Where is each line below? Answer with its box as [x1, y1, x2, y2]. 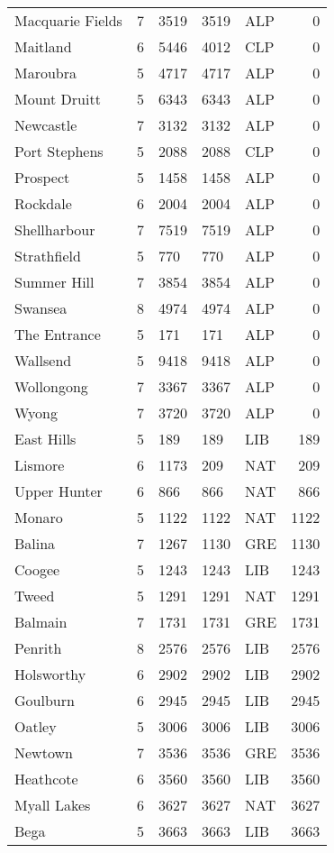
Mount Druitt [14, 88, 101, 109]
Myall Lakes [14, 794, 91, 815]
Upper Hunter [14, 481, 103, 501]
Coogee [14, 559, 60, 580]
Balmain [14, 611, 68, 632]
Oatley [14, 716, 57, 737]
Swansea [14, 298, 68, 318]
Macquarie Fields [14, 10, 122, 31]
